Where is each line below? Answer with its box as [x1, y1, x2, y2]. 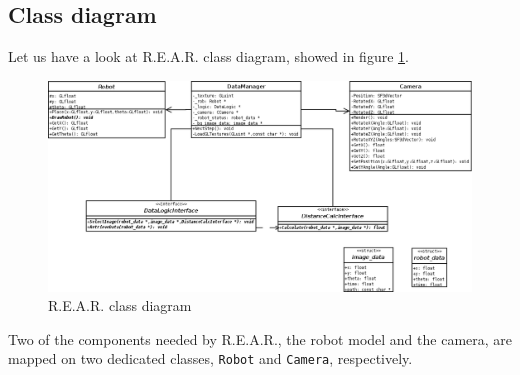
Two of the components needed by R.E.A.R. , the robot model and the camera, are [8, 328, 513, 349]
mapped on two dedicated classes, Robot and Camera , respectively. [8, 348, 413, 369]
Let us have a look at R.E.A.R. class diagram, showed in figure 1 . [8, 46, 409, 67]
